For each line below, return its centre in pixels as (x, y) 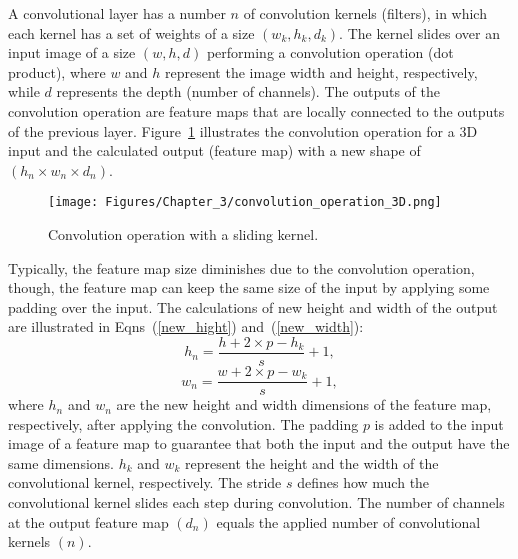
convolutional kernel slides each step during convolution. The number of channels (256, 502)
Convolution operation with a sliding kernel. (183, 234)
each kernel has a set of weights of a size (131, 32)
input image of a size (72, 52)
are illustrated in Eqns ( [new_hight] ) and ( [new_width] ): (186, 326)
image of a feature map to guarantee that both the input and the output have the (259, 443)
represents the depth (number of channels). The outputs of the (248, 91)
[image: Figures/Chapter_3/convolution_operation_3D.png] (245, 202)
